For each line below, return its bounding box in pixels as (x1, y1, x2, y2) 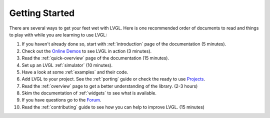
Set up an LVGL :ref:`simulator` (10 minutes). (21, 62, 112, 68)
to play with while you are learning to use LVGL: (9, 31, 107, 37)
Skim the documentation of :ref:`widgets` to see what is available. (21, 90, 157, 96)
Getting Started (9, 7, 75, 18)
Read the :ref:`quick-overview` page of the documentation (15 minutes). (21, 55, 169, 61)
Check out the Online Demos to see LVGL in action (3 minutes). (21, 48, 152, 54)
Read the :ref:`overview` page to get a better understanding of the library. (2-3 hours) (21, 83, 198, 89)
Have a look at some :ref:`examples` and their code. (21, 69, 128, 75)
